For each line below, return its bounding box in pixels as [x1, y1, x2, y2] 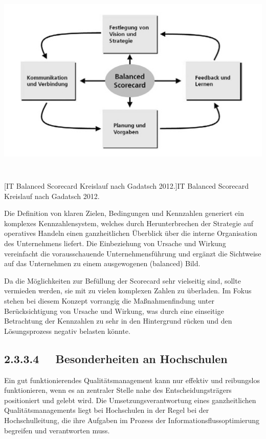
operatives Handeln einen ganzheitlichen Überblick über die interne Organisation [4, 228, 257, 238]
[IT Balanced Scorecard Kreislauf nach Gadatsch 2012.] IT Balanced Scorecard [4, 181, 249, 191]
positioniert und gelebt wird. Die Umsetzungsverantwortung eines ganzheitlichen [4, 394, 256, 405]
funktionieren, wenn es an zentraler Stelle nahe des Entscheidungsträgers [4, 385, 232, 395]
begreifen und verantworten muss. [4, 425, 110, 435]
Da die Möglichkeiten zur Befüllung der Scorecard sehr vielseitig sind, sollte [4, 275, 241, 286]
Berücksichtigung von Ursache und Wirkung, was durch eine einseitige [4, 305, 224, 316]
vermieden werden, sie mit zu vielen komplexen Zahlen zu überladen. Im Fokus [4, 285, 252, 296]
